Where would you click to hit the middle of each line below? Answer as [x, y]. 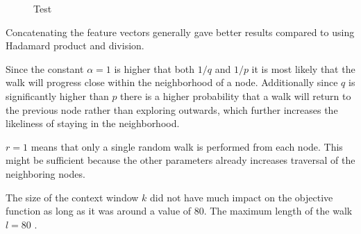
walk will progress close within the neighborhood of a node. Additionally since [172, 82]
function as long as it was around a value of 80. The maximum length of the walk [179, 211]
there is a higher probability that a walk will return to [236, 95]
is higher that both [154, 68]
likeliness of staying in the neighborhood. [93, 123]
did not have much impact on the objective [242, 197]
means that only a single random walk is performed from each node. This [187, 146]
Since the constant [45, 68]
